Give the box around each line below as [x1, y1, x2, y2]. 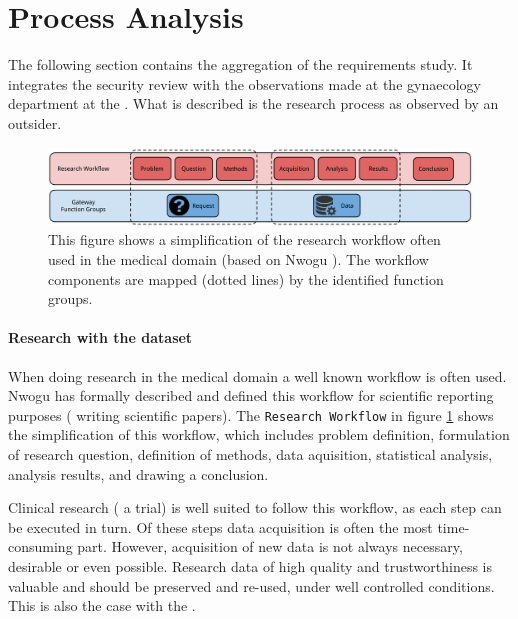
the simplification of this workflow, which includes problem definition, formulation [8, 424, 510, 445]
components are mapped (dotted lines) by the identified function [48, 268, 444, 289]
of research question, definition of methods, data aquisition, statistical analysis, [8, 443, 493, 464]
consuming [8, 536, 73, 557]
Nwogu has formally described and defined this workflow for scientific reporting [8, 385, 494, 406]
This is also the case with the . [8, 595, 196, 616]
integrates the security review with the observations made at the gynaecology [8, 73, 481, 94]
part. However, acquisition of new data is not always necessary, [77, 536, 463, 557]
